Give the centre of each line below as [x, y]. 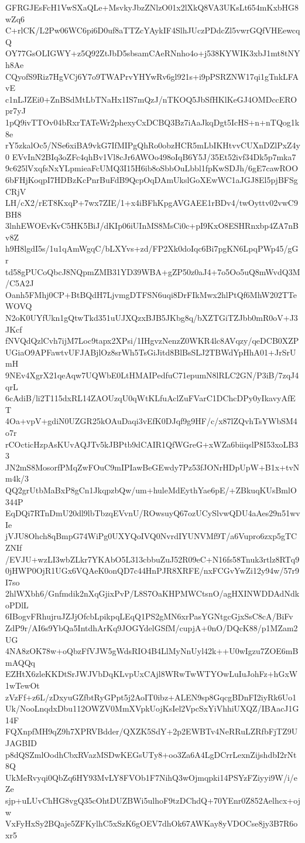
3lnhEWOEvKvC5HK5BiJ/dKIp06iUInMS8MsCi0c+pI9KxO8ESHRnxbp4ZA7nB [152, 226]
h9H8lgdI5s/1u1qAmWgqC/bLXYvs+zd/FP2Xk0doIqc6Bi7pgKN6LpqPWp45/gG [152, 248]
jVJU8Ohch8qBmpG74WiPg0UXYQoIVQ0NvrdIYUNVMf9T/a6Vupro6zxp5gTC [151, 536]
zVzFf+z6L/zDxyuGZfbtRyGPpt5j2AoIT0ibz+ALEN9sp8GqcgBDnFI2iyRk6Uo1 [151, 697]
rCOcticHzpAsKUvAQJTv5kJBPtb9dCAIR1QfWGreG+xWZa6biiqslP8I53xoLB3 [152, 444]
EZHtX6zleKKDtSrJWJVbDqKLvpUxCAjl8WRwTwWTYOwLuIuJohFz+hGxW [152, 674]
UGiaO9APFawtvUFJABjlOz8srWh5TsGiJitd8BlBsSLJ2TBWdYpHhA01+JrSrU [151, 352]
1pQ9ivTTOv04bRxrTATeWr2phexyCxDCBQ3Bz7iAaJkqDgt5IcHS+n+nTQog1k [152, 122]
